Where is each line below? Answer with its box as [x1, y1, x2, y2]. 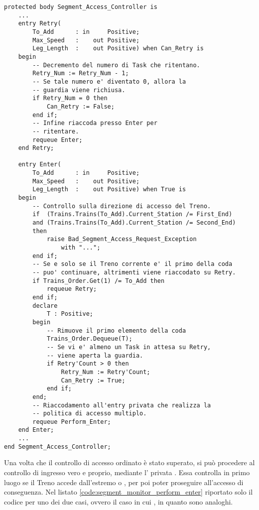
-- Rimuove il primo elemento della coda [46, 327, 186, 334]
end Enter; [18, 426, 54, 434]
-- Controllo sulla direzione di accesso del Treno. [32, 202, 211, 210]
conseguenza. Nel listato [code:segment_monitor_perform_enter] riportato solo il [4, 487, 253, 497]
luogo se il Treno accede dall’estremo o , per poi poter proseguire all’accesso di [4, 477, 244, 487]
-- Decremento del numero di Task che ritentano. [32, 61, 200, 69]
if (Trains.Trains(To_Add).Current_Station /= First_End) [32, 211, 233, 218]
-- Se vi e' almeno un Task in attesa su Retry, [46, 343, 211, 351]
